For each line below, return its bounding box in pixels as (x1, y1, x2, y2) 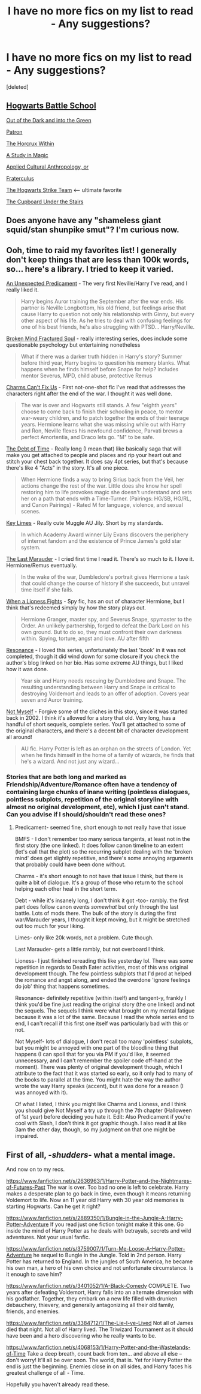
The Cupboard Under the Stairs (6, 198, 84, 205)
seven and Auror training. (20, 696, 84, 703)
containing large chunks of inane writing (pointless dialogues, (6, 788, 190, 796)
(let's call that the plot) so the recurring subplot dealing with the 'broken (14, 848, 193, 855)
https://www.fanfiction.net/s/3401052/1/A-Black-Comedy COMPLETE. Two (6, 1282, 191, 1290)
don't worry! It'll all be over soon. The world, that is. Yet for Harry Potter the (6, 1357, 193, 1364)
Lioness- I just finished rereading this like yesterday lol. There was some (14, 957, 193, 965)
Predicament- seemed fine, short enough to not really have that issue (14, 824, 187, 831)
